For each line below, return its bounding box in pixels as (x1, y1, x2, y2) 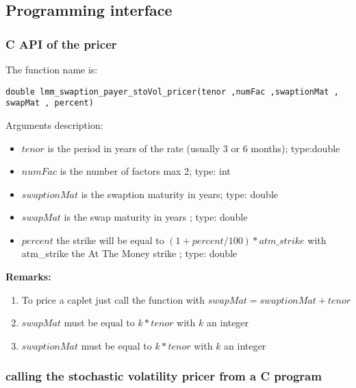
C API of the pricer (5, 35, 117, 52)
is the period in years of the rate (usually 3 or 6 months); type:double (47, 141, 340, 155)
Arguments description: (5, 117, 103, 132)
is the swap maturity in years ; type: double (64, 210, 248, 224)
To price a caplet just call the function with (21, 292, 205, 306)
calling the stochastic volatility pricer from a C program (5, 367, 322, 385)
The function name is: (5, 62, 98, 76)
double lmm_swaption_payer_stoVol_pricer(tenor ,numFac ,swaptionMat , (5, 86, 339, 97)
